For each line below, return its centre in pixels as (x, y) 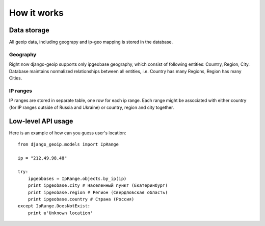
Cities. (15, 78)
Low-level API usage (41, 121)
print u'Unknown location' (60, 213)
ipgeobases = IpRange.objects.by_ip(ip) (77, 178)
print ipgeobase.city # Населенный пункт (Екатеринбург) (98, 186)
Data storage (29, 30)
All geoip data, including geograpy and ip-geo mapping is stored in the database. (91, 42)
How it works (36, 13)
